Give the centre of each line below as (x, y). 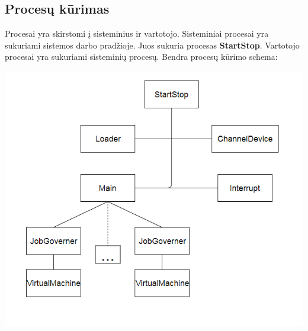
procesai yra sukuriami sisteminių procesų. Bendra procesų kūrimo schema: (141, 57)
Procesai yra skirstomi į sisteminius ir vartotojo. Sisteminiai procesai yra (137, 33)
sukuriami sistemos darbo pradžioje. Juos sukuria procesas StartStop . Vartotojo (152, 45)
